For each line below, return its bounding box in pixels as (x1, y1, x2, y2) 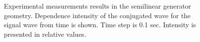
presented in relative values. (4, 29, 86, 39)
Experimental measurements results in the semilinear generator (4, 1, 191, 10)
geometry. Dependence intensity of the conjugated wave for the (4, 10, 191, 20)
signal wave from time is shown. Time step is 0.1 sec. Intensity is (4, 20, 196, 30)
